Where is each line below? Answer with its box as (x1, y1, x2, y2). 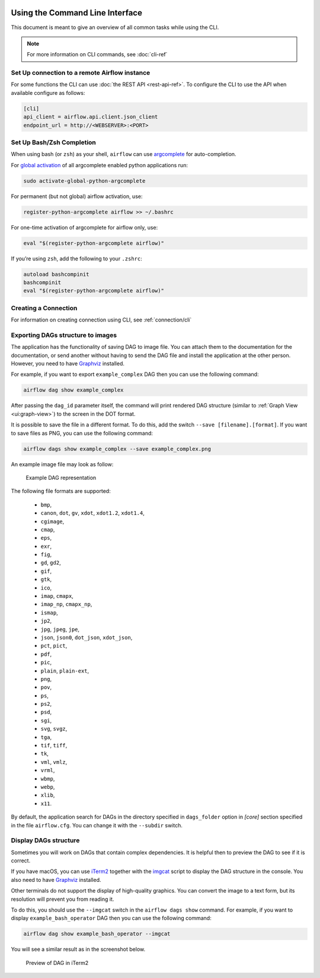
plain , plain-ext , (40, 667, 89, 674)
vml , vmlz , (40, 758, 68, 765)
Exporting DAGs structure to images (11, 331, 117, 339)
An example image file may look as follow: (11, 460, 114, 468)
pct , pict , (40, 642, 68, 649)
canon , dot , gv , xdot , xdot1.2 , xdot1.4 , (40, 509, 145, 517)
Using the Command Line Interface (11, 8, 142, 18)
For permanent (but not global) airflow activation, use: (11, 193, 143, 200)
